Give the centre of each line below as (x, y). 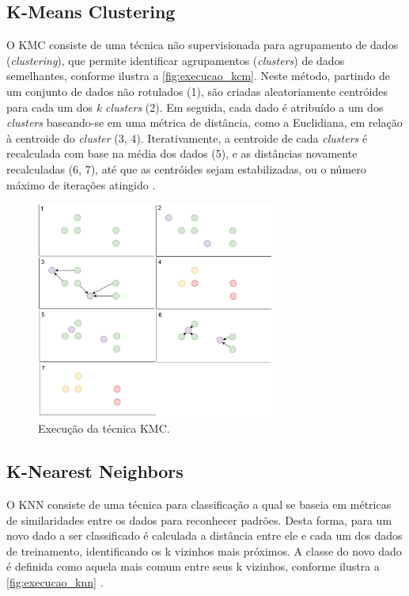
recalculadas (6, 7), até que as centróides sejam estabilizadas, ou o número (186, 168)
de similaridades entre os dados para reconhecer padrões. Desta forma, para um (199, 520)
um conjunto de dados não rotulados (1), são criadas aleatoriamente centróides (197, 91)
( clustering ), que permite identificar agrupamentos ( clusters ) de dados (176, 60)
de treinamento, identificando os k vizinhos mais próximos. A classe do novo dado (204, 550)
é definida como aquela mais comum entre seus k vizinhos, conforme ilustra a (193, 566)
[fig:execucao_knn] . (55, 582)
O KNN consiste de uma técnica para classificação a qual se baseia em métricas (199, 504)
